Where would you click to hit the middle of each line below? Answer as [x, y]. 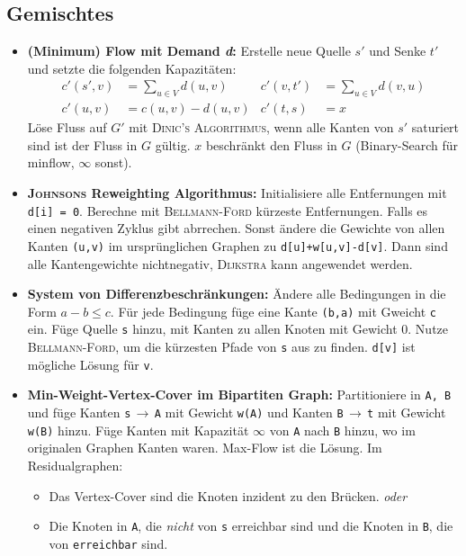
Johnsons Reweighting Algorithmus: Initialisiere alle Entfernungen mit [237, 193]
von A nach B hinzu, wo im [342, 430]
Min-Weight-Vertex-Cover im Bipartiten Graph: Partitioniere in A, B [239, 395]
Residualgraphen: [75, 465]
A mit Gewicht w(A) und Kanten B [249, 412]
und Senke [398, 51]
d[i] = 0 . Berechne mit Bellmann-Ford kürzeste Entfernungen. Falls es [228, 210]
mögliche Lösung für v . [90, 364]
